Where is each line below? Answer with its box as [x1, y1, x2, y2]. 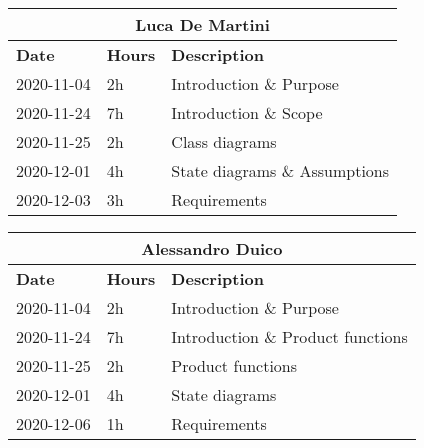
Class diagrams [171, 130, 277, 153]
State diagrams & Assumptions [171, 159, 390, 182]
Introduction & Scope [171, 101, 323, 124]
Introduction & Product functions [171, 325, 408, 348]
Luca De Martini [135, 13, 270, 36]
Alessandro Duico [141, 237, 283, 260]
